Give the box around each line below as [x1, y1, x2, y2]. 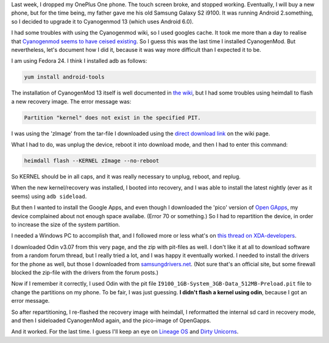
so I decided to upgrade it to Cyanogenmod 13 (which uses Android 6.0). [11, 18, 194, 25]
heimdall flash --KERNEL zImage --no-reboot [24, 157, 160, 164]
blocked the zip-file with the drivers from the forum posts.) [11, 269, 158, 276]
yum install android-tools [24, 74, 105, 80]
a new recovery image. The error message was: [11, 97, 132, 105]
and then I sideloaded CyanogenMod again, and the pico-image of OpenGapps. [11, 317, 211, 324]
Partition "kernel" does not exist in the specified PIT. [24, 114, 201, 121]
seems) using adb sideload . [11, 193, 87, 200]
